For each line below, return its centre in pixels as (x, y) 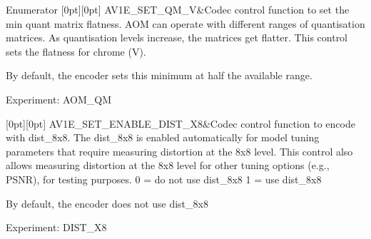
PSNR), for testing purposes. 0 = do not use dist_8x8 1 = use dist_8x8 (164, 179)
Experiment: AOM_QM (59, 99)
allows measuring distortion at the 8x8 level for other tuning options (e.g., (168, 165)
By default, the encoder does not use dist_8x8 (107, 203)
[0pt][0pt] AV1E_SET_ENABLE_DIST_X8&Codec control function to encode (181, 123)
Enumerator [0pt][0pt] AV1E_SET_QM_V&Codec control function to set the (178, 9)
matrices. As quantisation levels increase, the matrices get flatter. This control (177, 37)
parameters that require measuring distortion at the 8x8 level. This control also (179, 151)
